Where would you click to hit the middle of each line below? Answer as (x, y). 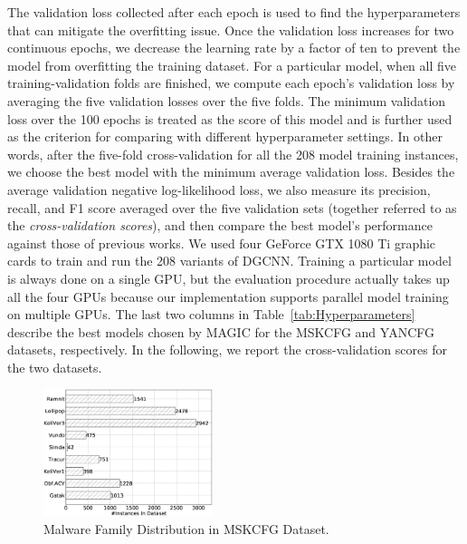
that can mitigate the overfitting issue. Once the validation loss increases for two (231, 29)
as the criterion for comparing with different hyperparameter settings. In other (225, 136)
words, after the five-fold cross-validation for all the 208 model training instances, (233, 154)
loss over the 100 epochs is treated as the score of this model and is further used (230, 118)
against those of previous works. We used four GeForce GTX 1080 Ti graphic (222, 243)
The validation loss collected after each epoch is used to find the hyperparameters (234, 12)
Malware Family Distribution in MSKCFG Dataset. (186, 528)
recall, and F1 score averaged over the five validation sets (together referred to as (232, 207)
